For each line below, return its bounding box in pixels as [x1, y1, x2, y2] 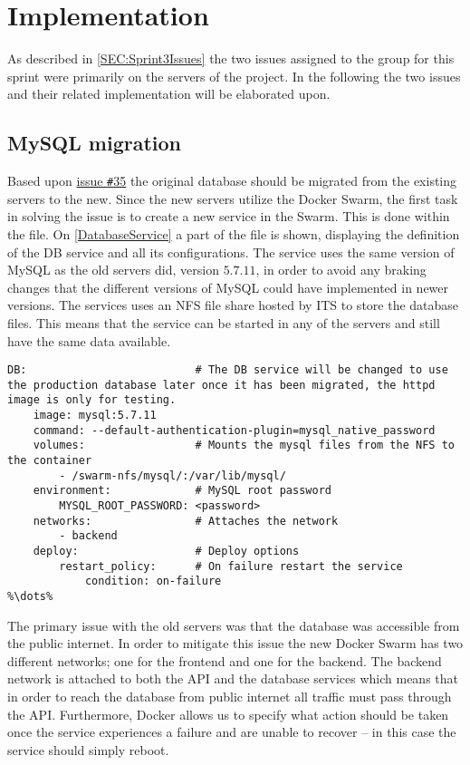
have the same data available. [7, 331, 171, 350]
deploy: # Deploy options [33, 544, 300, 557]
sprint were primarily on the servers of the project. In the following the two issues [7, 66, 461, 85]
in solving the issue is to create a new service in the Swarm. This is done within [7, 207, 450, 226]
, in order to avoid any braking [255, 260, 427, 279]
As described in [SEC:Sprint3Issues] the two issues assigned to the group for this [7, 49, 455, 68]
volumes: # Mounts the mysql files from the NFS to [33, 439, 455, 452]
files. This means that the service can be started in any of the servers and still [7, 313, 440, 332]
